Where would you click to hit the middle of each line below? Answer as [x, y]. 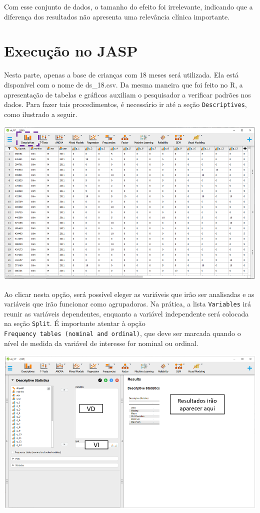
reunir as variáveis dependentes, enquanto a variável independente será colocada [126, 313]
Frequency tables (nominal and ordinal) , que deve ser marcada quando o [122, 333]
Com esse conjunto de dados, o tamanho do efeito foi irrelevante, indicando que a [128, 6]
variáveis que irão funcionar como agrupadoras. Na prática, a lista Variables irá [127, 304]
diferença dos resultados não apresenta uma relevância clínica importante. [117, 16]
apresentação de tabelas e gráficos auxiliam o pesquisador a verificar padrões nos [127, 94]
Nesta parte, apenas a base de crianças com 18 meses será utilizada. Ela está [121, 75]
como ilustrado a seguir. [41, 114]
